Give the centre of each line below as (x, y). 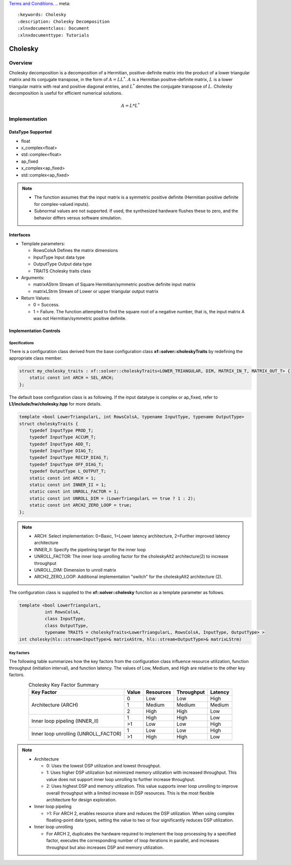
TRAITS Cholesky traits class (62, 271)
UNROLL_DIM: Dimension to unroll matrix (75, 570)
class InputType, (65, 619)
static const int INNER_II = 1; (68, 485)
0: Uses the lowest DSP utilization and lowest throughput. (104, 765)
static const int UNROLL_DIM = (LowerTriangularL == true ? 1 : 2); (113, 498)
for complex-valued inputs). (62, 204)
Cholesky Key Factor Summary (64, 685)
